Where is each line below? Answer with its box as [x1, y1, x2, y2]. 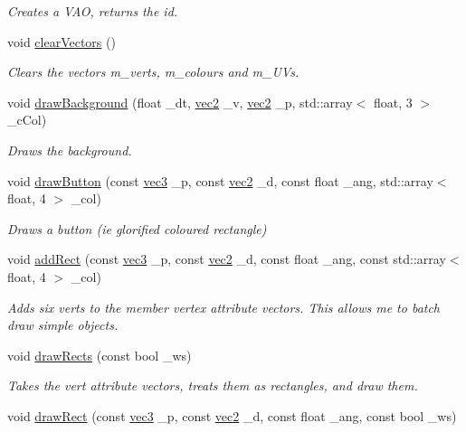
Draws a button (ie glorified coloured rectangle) [7, 219, 267, 238]
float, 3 [373, 92, 413, 111]
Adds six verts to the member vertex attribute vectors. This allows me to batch [7, 297, 441, 316]
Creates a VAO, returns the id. [7, 2, 178, 20]
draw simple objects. [7, 315, 119, 334]
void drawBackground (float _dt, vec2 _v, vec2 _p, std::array [7, 92, 353, 111]
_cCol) [7, 110, 47, 129]
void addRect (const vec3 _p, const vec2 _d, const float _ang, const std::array [7, 249, 446, 268]
